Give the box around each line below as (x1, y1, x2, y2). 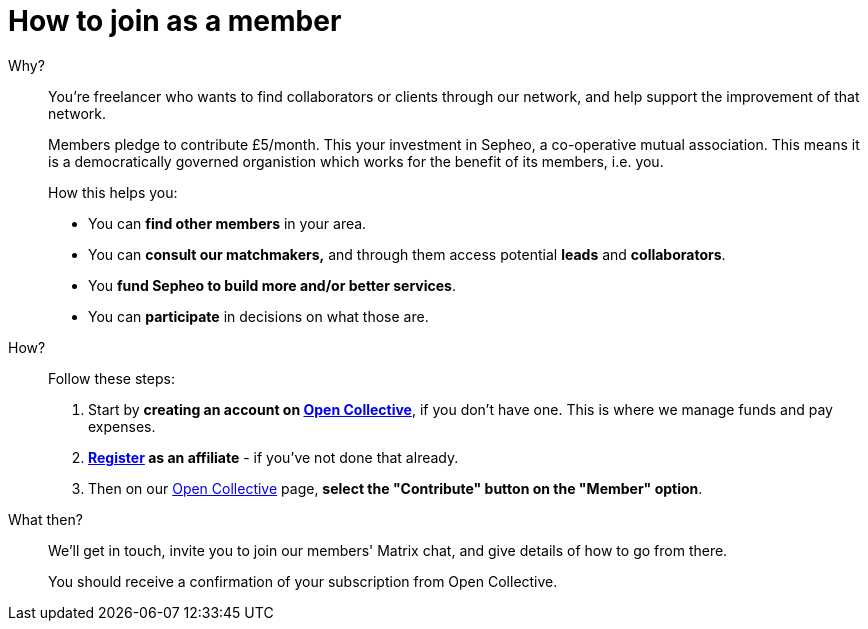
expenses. (88, 417, 156, 435)
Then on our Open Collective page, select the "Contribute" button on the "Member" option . (88, 479, 703, 497)
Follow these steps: (48, 369, 175, 387)
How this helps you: (48, 183, 178, 201)
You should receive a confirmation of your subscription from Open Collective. (48, 572, 558, 590)
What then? (8, 510, 83, 528)
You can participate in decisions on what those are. (88, 307, 429, 325)
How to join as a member (8, 4, 342, 38)
